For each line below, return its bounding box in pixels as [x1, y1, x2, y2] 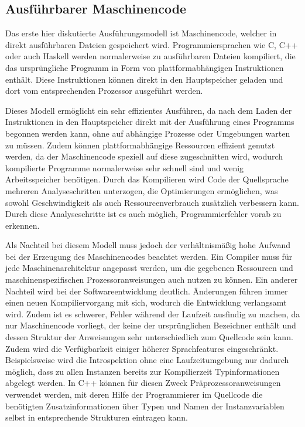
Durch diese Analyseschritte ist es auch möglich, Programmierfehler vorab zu [5, 208, 282, 220]
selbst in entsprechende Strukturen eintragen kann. [5, 411, 188, 423]
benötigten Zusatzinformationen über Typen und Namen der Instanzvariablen [5, 399, 285, 412]
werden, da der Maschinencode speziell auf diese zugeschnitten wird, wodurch [5, 150, 283, 162]
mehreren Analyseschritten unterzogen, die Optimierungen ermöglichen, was [5, 184, 278, 196]
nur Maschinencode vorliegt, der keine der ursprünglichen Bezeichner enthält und [5, 319, 296, 331]
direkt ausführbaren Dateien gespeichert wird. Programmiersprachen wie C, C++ [5, 38, 298, 50]
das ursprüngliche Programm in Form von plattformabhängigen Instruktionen [5, 61, 284, 73]
